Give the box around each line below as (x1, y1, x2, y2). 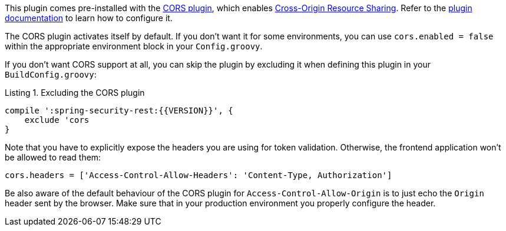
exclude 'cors (24, 115, 90, 125)
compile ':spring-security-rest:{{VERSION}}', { (5, 106, 233, 115)
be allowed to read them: (5, 152, 101, 162)
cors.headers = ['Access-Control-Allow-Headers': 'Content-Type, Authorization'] (5, 170, 392, 180)
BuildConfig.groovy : (5, 69, 97, 79)
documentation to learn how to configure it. (5, 13, 173, 23)
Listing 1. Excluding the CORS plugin (5, 88, 145, 98)
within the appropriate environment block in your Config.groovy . (5, 41, 263, 51)
